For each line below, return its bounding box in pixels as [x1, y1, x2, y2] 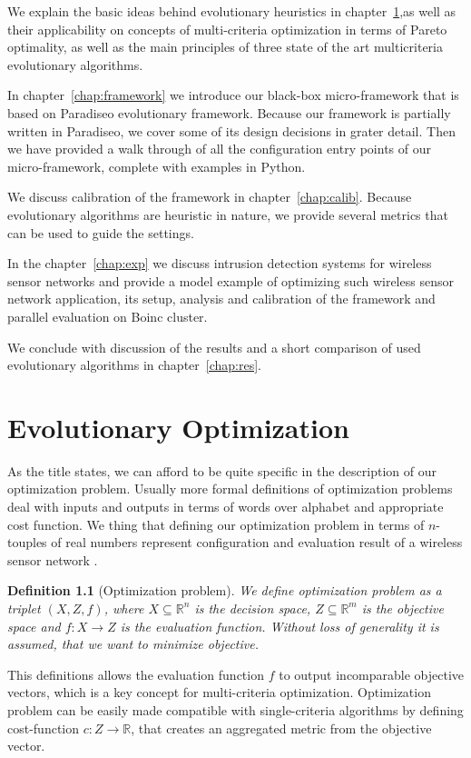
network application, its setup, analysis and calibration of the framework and [7, 289, 436, 308]
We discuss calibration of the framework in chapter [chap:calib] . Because [7, 187, 412, 206]
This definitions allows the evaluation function [7, 664, 264, 683]
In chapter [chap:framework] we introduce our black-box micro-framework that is [7, 85, 459, 105]
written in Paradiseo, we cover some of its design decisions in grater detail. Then [7, 121, 456, 140]
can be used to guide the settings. [7, 223, 194, 242]
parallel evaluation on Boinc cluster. [7, 306, 208, 325]
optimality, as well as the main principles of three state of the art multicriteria [7, 37, 443, 56]
